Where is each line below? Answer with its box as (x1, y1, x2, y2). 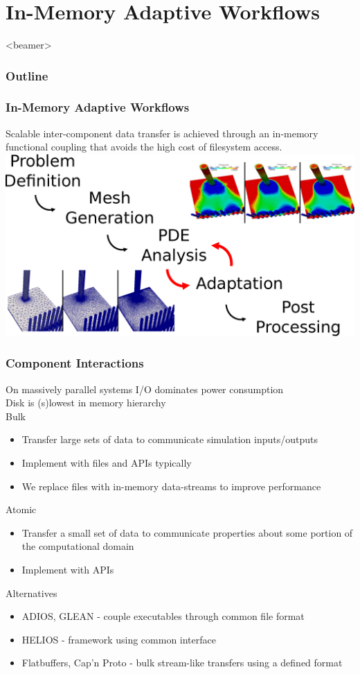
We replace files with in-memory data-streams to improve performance (21, 478, 321, 493)
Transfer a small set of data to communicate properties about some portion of (21, 525, 353, 539)
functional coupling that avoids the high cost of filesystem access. (6, 139, 282, 154)
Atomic (6, 502, 37, 517)
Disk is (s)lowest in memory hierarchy (6, 395, 166, 410)
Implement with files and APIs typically (21, 455, 192, 469)
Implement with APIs (21, 562, 114, 576)
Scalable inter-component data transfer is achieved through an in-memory (6, 126, 318, 140)
